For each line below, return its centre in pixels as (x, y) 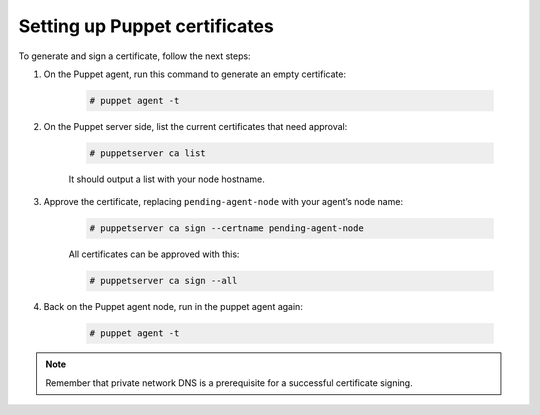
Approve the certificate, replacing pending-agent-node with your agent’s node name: (223, 202)
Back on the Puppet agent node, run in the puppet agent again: (173, 307)
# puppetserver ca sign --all (163, 281)
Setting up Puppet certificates (146, 26)
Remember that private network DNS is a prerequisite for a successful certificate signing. (229, 382)
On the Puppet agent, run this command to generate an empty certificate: (195, 74)
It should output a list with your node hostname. (166, 179)
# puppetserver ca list (148, 153)
